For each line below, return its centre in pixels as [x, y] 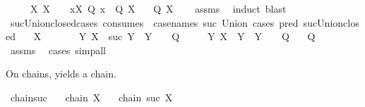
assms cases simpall [58, 50]
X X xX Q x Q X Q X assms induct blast [158, 8]
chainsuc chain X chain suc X [91, 97]
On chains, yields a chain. [61, 74]
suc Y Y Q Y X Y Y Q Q [212, 36]
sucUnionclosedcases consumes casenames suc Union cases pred [154, 22]
